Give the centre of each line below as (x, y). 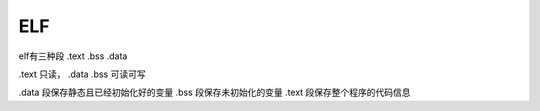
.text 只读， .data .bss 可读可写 (82, 74)
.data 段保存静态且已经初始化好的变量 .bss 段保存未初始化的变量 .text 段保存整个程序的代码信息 (214, 92)
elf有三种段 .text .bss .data (73, 56)
